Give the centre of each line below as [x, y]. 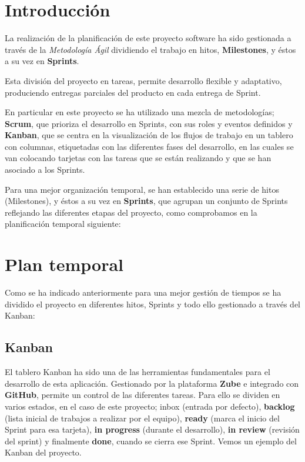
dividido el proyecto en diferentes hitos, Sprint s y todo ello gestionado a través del [153, 304]
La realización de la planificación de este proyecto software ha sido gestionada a [148, 38]
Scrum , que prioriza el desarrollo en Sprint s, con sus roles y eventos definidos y [149, 123]
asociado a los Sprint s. [45, 170]
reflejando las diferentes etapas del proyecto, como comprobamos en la [131, 212]
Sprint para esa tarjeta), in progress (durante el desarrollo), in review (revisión [152, 429]
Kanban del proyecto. [43, 452]
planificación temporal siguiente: [63, 224]
